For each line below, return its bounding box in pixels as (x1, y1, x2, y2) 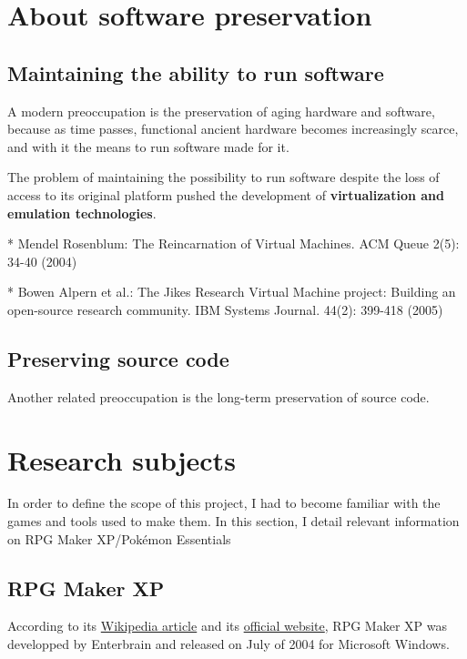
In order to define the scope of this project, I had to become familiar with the (7, 493, 441, 512)
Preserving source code (7, 344, 229, 372)
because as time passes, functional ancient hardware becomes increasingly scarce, (7, 119, 459, 138)
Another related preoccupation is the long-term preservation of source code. (7, 387, 430, 406)
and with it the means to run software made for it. (7, 137, 289, 156)
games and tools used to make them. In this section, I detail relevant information (7, 512, 460, 531)
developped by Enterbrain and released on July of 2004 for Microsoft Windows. (7, 634, 450, 654)
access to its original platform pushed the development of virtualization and (7, 185, 444, 204)
